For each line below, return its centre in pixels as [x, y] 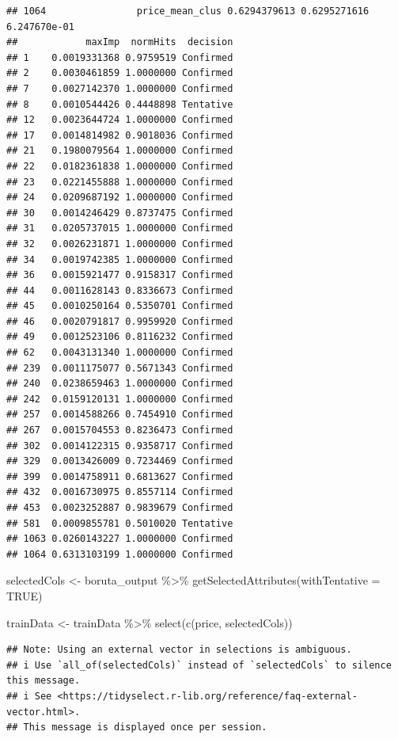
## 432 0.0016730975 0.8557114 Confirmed [120, 492]
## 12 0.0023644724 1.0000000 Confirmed [120, 120]
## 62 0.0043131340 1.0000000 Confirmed [120, 353]
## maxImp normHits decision [120, 42]
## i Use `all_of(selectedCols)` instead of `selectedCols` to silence [199, 665]
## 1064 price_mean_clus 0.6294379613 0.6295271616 [188, 11]
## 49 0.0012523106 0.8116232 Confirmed [120, 337]
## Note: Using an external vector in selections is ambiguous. [179, 650]
